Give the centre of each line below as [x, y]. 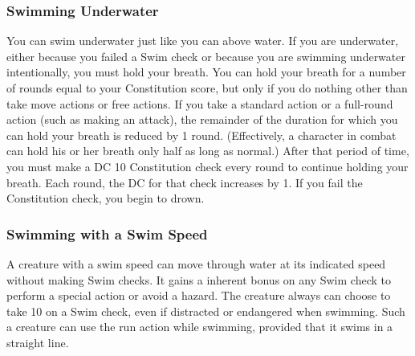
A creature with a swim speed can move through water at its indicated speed [196, 263]
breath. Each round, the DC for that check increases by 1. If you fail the [185, 182]
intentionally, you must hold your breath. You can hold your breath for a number [206, 72]
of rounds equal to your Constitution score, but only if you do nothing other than [207, 88]
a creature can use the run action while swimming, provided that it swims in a [200, 327]
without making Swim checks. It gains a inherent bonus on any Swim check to [199, 279]
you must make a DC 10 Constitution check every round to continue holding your [207, 166]
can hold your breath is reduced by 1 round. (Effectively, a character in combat [201, 135]
